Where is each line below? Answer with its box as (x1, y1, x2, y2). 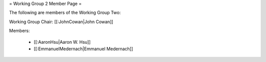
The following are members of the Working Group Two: (9, 10, 121, 16)
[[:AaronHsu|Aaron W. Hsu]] (33, 39, 91, 45)
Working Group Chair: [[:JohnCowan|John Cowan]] (9, 19, 113, 25)
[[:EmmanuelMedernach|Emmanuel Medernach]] (33, 46, 133, 52)
